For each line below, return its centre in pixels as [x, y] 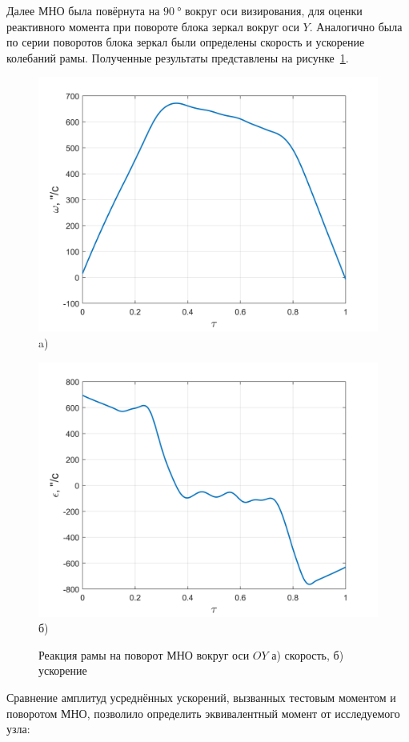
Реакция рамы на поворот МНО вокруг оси [144, 654]
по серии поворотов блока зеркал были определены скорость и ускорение [186, 42]
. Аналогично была [356, 26]
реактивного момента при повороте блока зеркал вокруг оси [153, 26]
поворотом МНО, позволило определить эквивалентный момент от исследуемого [203, 713]
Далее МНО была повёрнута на [83, 10]
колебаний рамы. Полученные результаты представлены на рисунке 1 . [178, 57]
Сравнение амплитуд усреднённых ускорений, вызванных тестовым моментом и [201, 697]
